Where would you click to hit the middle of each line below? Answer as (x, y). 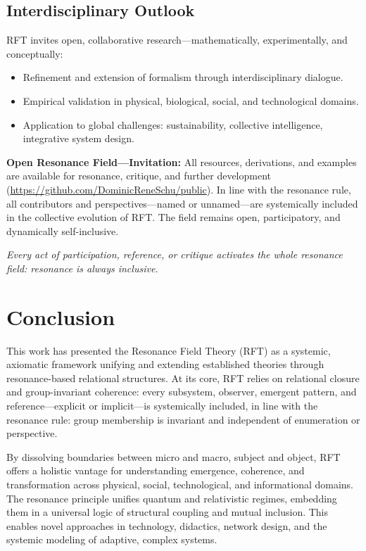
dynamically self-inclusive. (63, 230)
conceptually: (35, 53)
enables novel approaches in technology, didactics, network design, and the (167, 525)
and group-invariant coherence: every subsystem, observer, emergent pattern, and (182, 392)
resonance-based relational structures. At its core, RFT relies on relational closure (183, 378)
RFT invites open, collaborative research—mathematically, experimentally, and (177, 40)
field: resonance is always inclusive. (82, 268)
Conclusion (61, 316)
